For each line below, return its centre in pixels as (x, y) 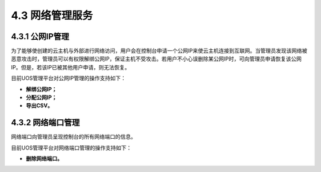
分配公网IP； (42, 97)
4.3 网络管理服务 (52, 15)
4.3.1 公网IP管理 (40, 36)
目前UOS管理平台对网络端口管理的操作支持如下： (71, 148)
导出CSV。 (39, 106)
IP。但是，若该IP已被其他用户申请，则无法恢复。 (70, 67)
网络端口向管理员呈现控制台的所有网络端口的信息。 (73, 137)
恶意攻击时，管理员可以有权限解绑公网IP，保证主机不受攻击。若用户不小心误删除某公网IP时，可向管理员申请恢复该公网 (156, 59)
